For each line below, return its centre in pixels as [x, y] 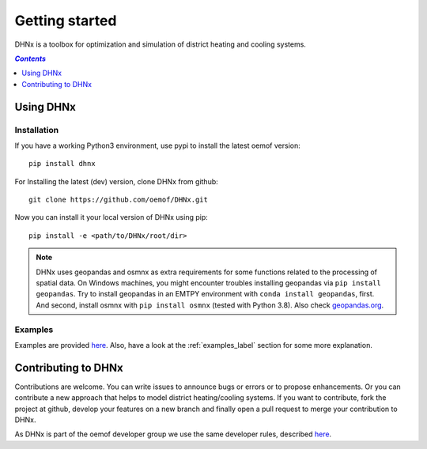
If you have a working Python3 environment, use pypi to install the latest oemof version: [157, 145]
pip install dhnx [62, 164]
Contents [30, 58]
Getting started [66, 21]
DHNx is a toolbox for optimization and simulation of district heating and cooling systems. [160, 44]
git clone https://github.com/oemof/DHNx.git [119, 200]
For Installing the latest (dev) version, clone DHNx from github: [117, 181]
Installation [37, 130]
